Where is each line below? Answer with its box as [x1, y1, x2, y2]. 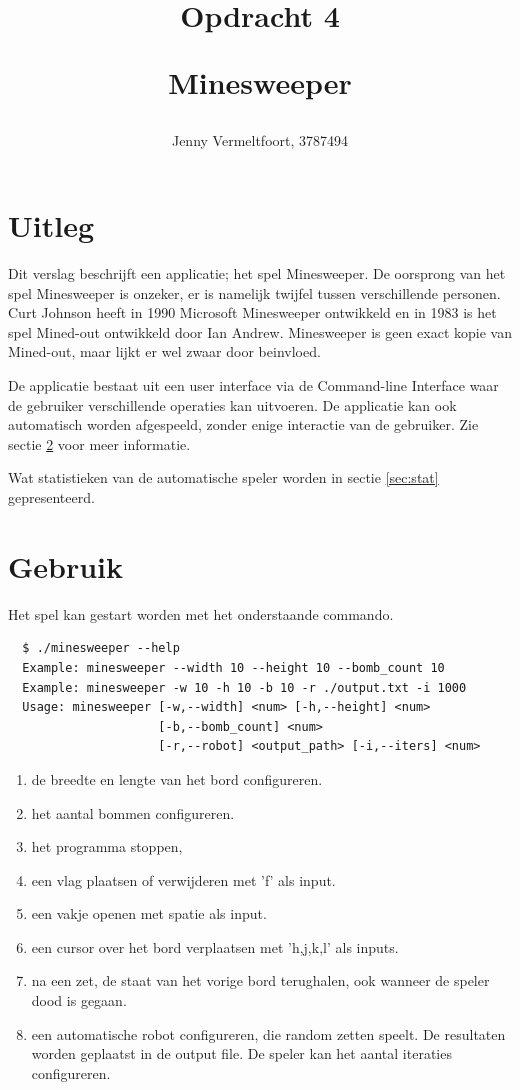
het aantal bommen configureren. [31, 802, 235, 823]
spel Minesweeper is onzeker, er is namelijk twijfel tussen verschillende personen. [8, 282, 501, 303]
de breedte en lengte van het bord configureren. [31, 768, 323, 789]
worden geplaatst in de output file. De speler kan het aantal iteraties [31, 1043, 452, 1064]
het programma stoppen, [31, 836, 183, 857]
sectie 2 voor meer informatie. [8, 433, 191, 454]
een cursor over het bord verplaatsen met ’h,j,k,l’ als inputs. [31, 936, 399, 957]
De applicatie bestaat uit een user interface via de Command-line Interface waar [8, 375, 499, 396]
